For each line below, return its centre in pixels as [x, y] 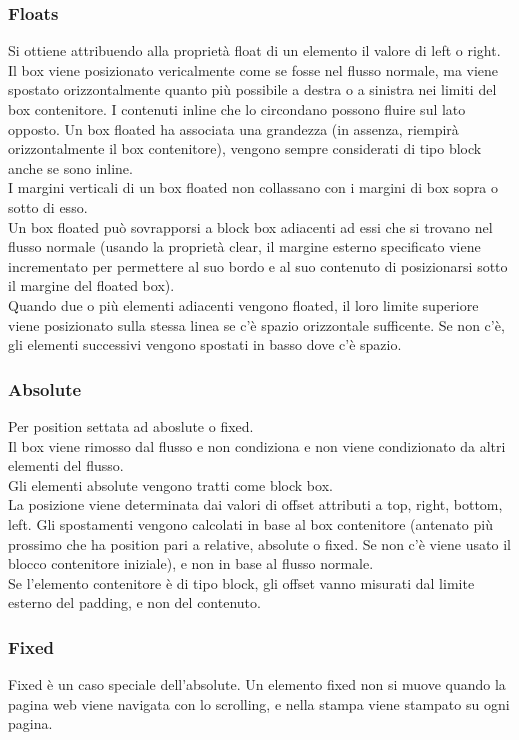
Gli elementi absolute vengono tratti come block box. [170, 484]
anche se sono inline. [70, 167]
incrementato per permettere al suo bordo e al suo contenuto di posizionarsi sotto [258, 265]
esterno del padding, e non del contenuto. [134, 602]
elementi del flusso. [66, 465]
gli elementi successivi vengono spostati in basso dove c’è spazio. [205, 344]
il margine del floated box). [91, 285]
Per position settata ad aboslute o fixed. [131, 425]
